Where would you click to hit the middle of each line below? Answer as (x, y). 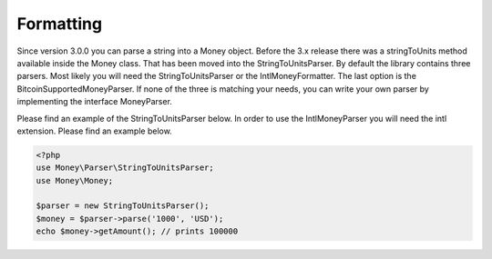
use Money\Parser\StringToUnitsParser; (125, 168)
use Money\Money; (75, 180)
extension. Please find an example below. (94, 131)
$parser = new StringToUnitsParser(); (123, 206)
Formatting (60, 24)
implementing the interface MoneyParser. (95, 102)
